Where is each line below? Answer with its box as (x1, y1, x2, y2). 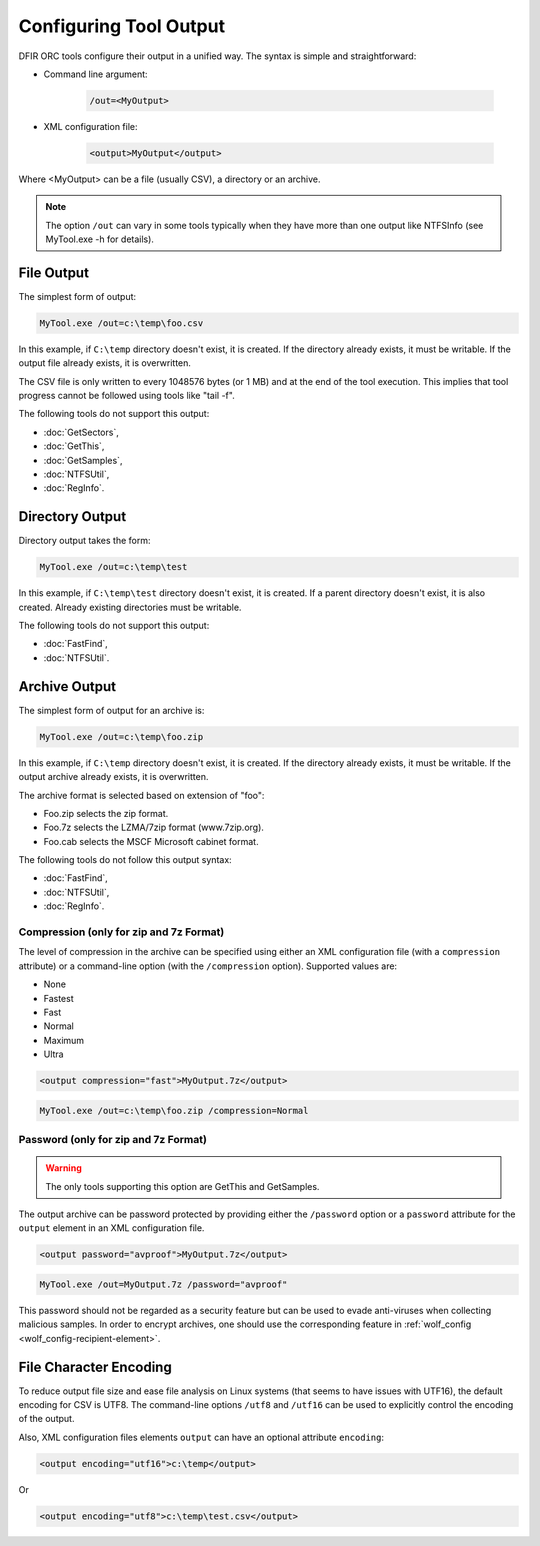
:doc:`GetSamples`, (43, 454, 123, 466)
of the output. (18, 1413, 75, 1425)
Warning (45, 1162, 82, 1174)
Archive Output (18, 678, 117, 695)
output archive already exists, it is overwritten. (18, 771, 209, 783)
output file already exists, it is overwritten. (18, 357, 192, 369)
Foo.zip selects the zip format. (43, 807, 169, 819)
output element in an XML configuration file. (18, 1222, 205, 1234)
